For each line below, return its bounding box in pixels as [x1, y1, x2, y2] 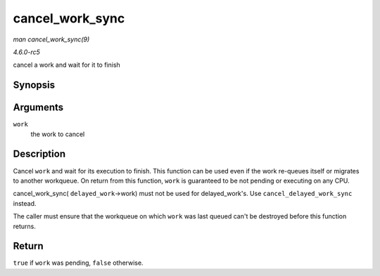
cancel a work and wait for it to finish [13, 60, 121, 70]
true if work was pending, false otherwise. [13, 258, 144, 267]
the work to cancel [30, 130, 85, 138]
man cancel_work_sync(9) [13, 35, 90, 44]
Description [13, 148, 66, 160]
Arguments [13, 102, 64, 114]
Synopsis [13, 79, 56, 91]
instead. [13, 199, 37, 207]
